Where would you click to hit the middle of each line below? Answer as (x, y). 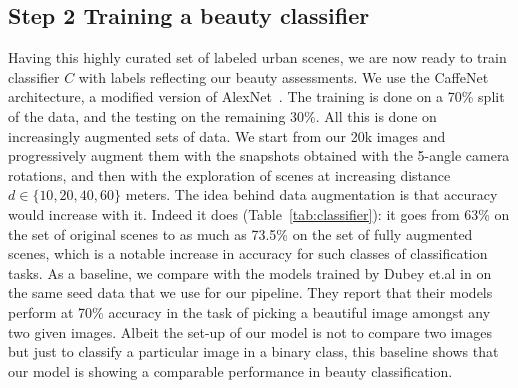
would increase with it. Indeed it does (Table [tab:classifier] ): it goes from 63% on (259, 213)
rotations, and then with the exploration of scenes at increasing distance (229, 174)
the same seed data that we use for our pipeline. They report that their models (250, 292)
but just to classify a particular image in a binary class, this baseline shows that (253, 351)
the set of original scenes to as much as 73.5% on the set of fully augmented (240, 233)
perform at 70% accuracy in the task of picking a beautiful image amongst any (249, 311)
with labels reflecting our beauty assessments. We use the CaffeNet (283, 76)
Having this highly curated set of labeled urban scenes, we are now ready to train (257, 57)
